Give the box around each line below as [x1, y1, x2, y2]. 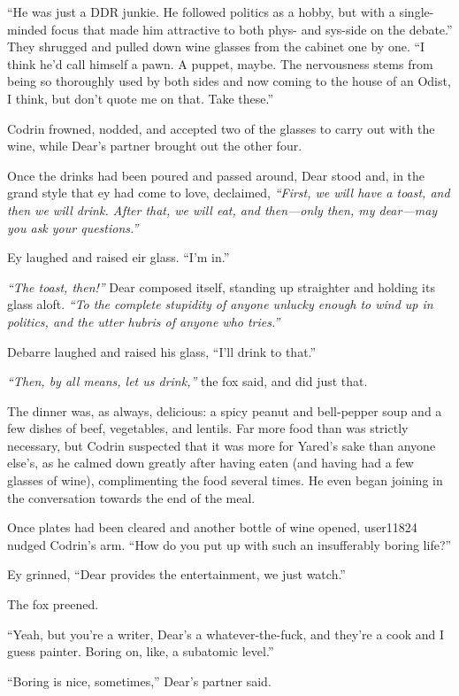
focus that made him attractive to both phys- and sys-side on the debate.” [50, 19, 453, 38]
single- [399, 3, 434, 20]
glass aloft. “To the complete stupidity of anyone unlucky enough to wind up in [7, 295, 433, 313]
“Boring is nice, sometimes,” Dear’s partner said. [7, 671, 272, 690]
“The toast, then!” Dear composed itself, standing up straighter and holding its [7, 277, 435, 296]
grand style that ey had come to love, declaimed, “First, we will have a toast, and [7, 183, 450, 202]
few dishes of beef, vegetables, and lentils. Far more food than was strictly [7, 419, 409, 437]
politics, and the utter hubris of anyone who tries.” [7, 312, 280, 330]
